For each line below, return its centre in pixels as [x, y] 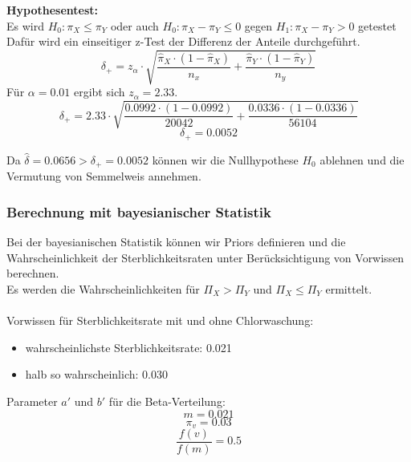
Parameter [32, 401]
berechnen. [33, 273]
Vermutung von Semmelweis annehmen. [104, 176]
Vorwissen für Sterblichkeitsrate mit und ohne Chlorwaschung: [160, 320]
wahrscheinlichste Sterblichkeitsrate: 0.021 [128, 347]
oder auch [134, 25]
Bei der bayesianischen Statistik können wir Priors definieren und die [176, 242]
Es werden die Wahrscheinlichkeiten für [103, 288]
